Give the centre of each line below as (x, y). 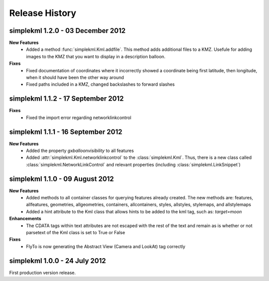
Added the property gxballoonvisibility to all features (80, 150)
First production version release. (43, 273)
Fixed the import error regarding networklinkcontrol (79, 118)
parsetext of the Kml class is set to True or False (76, 233)
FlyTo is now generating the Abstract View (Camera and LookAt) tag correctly (106, 246)
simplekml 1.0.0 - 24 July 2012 (58, 261)
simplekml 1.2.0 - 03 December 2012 (67, 31)
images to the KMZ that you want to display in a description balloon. (96, 56)
